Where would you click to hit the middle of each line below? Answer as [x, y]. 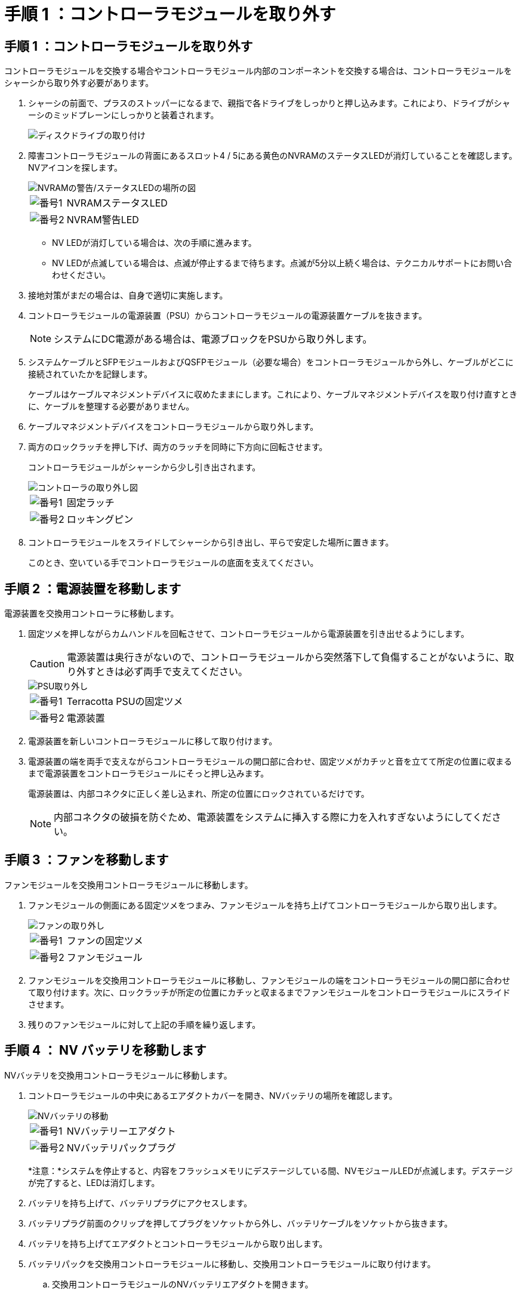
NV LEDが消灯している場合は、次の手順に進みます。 [154, 243]
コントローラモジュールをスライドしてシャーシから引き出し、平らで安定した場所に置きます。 [211, 543]
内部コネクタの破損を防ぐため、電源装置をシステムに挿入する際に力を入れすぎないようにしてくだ [273, 817]
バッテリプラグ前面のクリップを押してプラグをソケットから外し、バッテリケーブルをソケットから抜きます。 [241, 1223]
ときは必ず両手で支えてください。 [172, 672]
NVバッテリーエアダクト [121, 1131]
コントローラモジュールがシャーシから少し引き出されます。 [144, 467]
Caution [47, 664]
